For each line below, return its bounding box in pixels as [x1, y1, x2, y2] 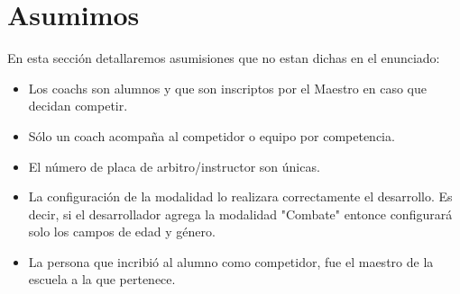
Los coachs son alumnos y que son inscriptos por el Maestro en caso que [28, 78, 427, 97]
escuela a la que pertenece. [28, 270, 176, 289]
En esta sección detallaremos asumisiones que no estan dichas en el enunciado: [7, 49, 440, 67]
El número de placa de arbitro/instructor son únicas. [28, 156, 320, 175]
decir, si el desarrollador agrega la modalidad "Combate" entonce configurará [28, 204, 453, 223]
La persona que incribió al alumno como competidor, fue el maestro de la [28, 252, 434, 271]
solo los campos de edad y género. [28, 222, 216, 241]
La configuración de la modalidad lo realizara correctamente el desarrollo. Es [28, 187, 453, 206]
